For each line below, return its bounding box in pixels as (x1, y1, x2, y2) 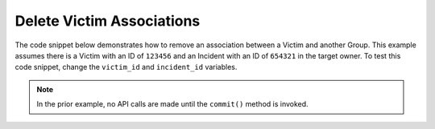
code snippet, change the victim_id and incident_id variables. (14, 62, 238, 72)
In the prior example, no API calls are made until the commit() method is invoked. (36, 99, 309, 109)
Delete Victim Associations (14, 12, 201, 30)
